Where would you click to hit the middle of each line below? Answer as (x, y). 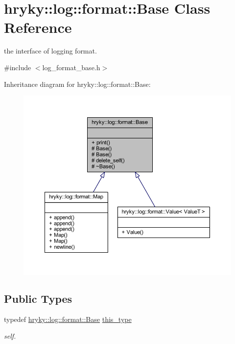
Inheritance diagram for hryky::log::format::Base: (77, 84)
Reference (38, 27)
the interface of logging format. (50, 51)
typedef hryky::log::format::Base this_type (68, 319)
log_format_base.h (71, 67)
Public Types (38, 299)
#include (18, 67)
